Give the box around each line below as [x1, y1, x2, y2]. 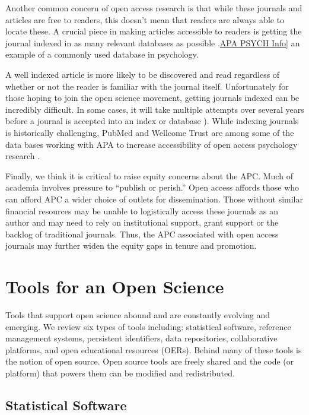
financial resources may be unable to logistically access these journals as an [5, 204, 278, 217]
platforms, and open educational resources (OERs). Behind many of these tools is [5, 343, 302, 356]
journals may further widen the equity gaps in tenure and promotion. [5, 239, 257, 252]
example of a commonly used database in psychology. [5, 48, 199, 61]
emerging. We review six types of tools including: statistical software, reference [5, 320, 291, 332]
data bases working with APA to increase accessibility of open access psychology [5, 138, 298, 150]
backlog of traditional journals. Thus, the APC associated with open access [5, 227, 279, 240]
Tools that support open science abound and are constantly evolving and [5, 309, 270, 321]
